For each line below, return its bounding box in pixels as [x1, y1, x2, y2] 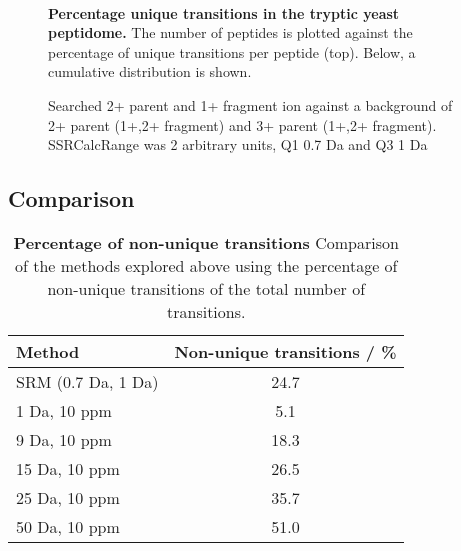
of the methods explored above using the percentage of [14, 253, 398, 277]
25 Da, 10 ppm [16, 485, 120, 509]
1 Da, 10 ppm [16, 398, 112, 422]
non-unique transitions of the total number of [47, 276, 366, 300]
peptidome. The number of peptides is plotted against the [48, 22, 413, 43]
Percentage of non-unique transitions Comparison [13, 230, 399, 254]
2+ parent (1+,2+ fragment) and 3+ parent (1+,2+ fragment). [48, 114, 437, 135]
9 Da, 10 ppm [16, 427, 112, 451]
